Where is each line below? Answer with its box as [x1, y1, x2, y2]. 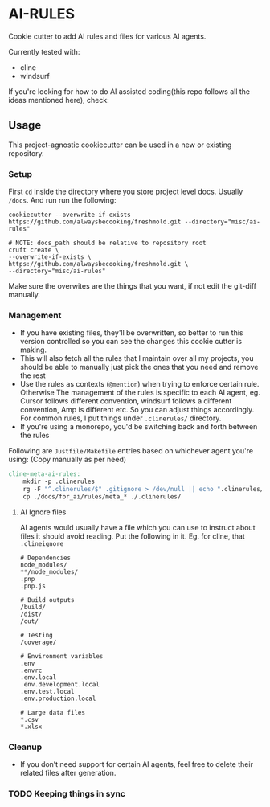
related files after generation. [19, 768, 117, 778]
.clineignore [19, 539, 64, 547]
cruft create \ [8, 246, 59, 254]
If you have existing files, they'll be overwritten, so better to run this [19, 328, 243, 338]
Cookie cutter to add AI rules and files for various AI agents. [8, 31, 207, 41]
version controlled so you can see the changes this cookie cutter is [19, 337, 243, 346]
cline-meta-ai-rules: [8, 470, 81, 478]
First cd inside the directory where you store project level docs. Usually [8, 186, 243, 197]
